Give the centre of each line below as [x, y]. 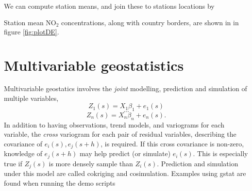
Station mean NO [30, 22]
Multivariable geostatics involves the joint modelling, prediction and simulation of [126, 88]
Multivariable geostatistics [94, 65]
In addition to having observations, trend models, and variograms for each [114, 124]
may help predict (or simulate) [125, 153]
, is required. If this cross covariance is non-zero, [172, 143]
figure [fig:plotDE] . [32, 32]
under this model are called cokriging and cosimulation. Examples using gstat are [125, 173]
